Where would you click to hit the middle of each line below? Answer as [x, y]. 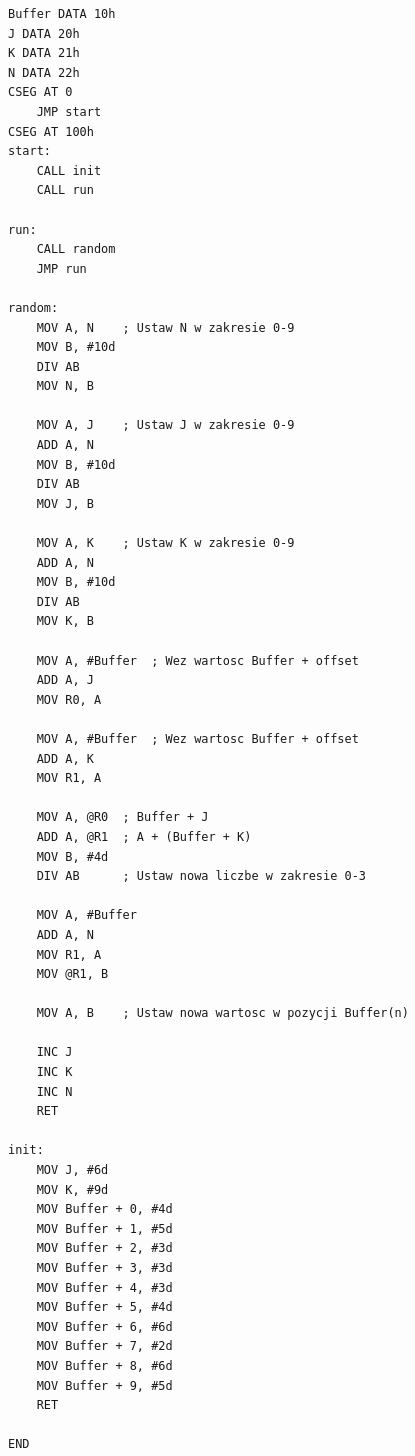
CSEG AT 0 [40, 92]
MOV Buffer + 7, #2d [104, 1346]
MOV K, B [65, 621]
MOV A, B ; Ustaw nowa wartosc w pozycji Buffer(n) [222, 1013]
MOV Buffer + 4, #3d [104, 1287]
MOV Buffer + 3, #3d [104, 1268]
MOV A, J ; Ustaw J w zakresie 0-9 [165, 425]
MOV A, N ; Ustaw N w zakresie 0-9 [165, 327]
